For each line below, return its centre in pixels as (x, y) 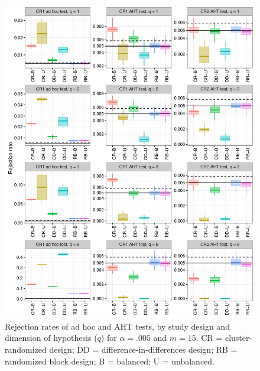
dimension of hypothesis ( (51, 338)
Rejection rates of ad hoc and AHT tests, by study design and (117, 326)
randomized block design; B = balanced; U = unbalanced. (110, 361)
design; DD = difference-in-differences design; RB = (143, 349)
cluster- (238, 338)
